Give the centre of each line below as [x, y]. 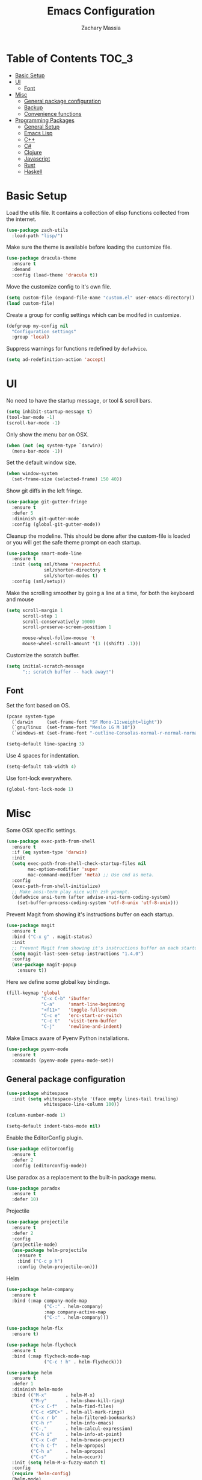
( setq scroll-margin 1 [35, 610]
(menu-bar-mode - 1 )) [37, 451]
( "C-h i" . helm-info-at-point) [76, 1435]
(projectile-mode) [35, 1245]
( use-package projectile [37, 1222]
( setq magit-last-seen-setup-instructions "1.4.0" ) [78, 954]
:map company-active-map [75, 1312]
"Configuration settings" [44, 331]
